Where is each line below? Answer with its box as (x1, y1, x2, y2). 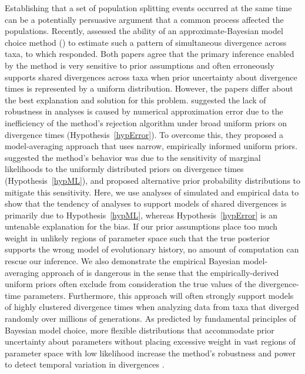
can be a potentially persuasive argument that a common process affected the (5, 13, 284, 25)
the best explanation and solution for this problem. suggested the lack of (5, 93, 266, 106)
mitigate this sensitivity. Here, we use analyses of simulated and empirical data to (5, 186, 299, 198)
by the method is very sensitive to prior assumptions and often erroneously (5, 59, 274, 71)
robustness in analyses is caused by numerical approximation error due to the (5, 105, 283, 117)
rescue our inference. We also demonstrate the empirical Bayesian (5, 255, 240, 267)
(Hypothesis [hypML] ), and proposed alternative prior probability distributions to (5, 174, 301, 186)
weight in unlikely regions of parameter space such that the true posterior (5, 231, 270, 244)
